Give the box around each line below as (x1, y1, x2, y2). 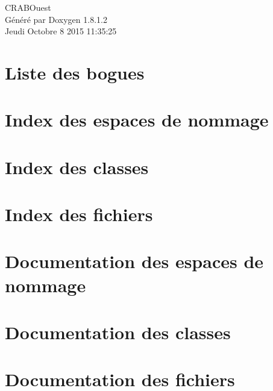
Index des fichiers (5, 202, 153, 227)
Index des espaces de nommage (5, 107, 269, 132)
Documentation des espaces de (5, 249, 264, 274)
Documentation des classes (5, 320, 231, 345)
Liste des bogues (5, 60, 145, 84)
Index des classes (5, 154, 149, 179)
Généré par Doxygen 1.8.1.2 (5, 13, 107, 25)
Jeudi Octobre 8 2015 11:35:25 (5, 25, 117, 37)
